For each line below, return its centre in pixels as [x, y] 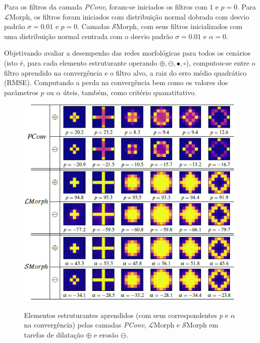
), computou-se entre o [221, 62]
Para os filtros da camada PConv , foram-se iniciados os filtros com [106, 7]
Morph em [202, 325]
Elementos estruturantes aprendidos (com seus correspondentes [120, 315]
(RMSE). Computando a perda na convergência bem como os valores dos [116, 82]
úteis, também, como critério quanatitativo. [130, 92]
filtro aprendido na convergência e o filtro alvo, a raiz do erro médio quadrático [125, 72]
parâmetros [21, 92]
